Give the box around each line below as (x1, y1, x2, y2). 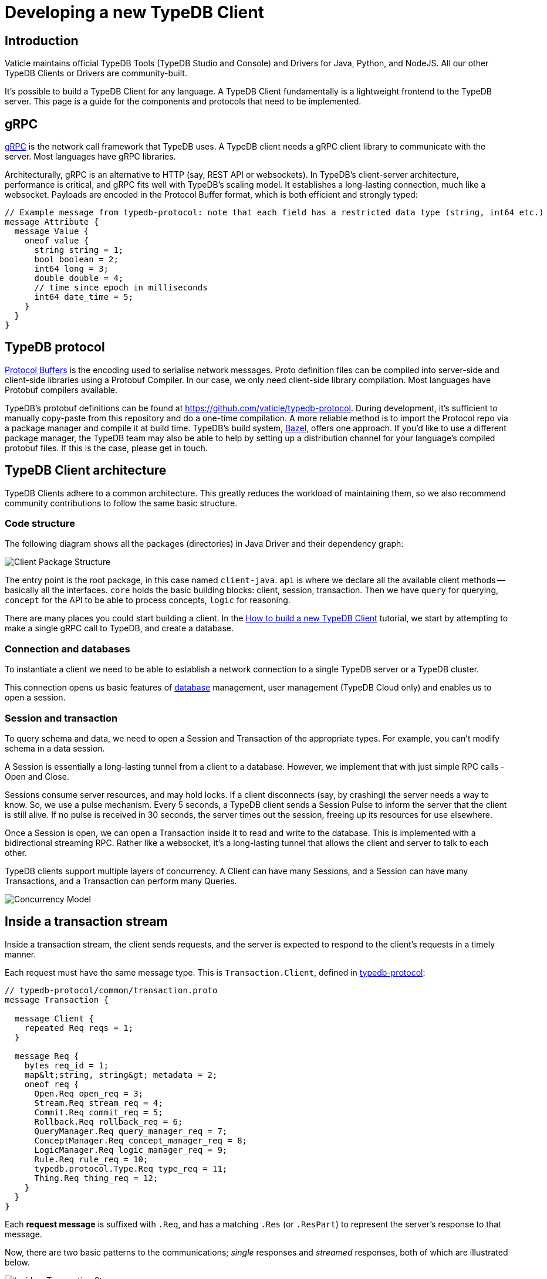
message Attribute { (5, 217, 99, 227)
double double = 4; (34, 273, 124, 283)
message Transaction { (5, 994, 109, 1004)
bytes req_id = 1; (24, 1060, 109, 1070)
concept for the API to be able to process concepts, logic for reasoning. (5, 595, 291, 605)
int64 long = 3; (34, 264, 109, 274)
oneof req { (24, 1079, 79, 1089)
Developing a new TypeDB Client (5, 2, 264, 22)
